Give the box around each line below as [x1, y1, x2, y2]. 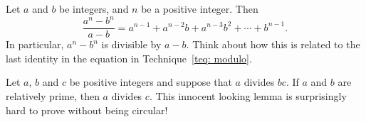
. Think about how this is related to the [186, 37, 360, 52]
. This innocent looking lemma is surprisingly [149, 88, 347, 103]
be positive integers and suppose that [69, 74, 232, 89]
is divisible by [101, 37, 162, 52]
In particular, [6, 37, 64, 52]
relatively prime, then [6, 88, 100, 103]
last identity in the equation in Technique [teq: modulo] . [6, 50, 252, 65]
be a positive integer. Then [141, 1, 258, 16]
